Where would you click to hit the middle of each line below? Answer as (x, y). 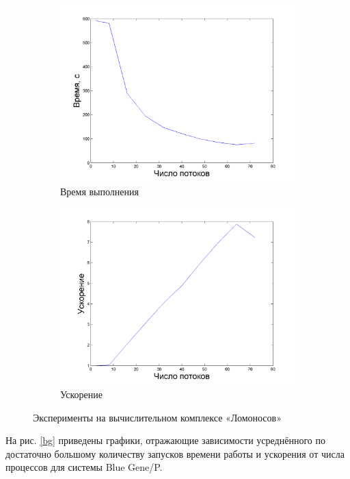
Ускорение (81, 394)
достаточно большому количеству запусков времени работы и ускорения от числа (175, 453)
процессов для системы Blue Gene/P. (84, 467)
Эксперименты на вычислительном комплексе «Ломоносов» (157, 417)
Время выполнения (99, 192)
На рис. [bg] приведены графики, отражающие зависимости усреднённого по (165, 440)
